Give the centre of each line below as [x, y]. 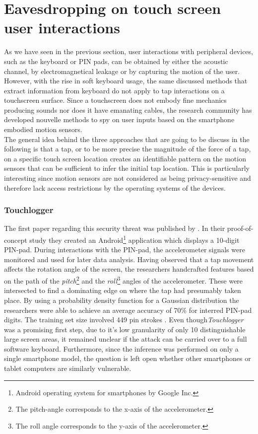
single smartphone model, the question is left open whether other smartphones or [128, 358]
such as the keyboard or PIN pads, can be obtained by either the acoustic [116, 61]
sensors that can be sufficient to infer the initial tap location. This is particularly [127, 168]
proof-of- [240, 228]
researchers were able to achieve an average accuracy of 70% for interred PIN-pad [128, 310]
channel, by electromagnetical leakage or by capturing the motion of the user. [122, 71]
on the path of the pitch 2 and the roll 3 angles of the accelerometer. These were [124, 280]
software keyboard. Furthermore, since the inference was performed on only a [121, 348]
